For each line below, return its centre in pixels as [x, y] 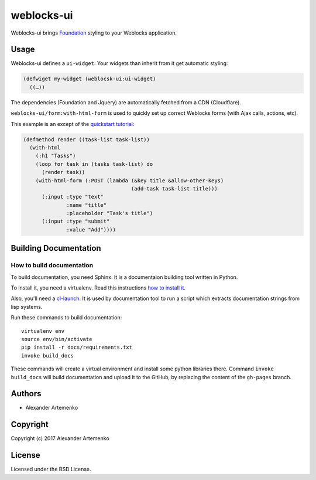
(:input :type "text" [73, 197]
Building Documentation [56, 248]
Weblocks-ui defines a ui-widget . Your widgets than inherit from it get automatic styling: [119, 63]
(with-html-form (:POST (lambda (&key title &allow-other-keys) [130, 181]
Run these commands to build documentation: [66, 318]
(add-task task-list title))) [174, 188]
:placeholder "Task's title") [110, 213]
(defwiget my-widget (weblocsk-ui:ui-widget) [90, 79]
